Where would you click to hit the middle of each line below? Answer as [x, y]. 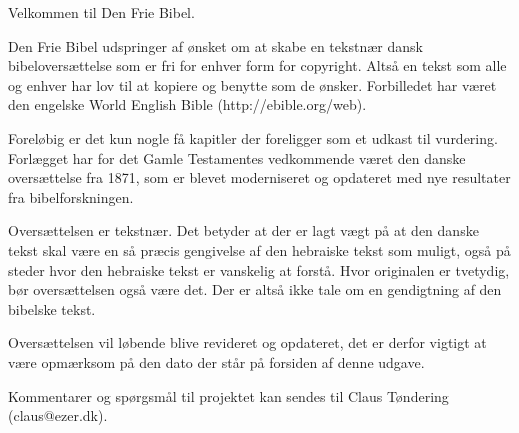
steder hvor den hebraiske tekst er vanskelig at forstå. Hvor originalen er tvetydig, [259, 269]
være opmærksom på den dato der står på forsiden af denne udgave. [216, 361]
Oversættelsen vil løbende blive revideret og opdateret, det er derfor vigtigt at [247, 342]
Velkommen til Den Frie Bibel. [101, 12]
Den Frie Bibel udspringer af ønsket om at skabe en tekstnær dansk [215, 45]
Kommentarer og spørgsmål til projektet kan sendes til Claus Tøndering [228, 395]
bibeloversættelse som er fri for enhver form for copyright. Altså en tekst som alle [257, 65]
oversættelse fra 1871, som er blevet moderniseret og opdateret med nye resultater [259, 177]
